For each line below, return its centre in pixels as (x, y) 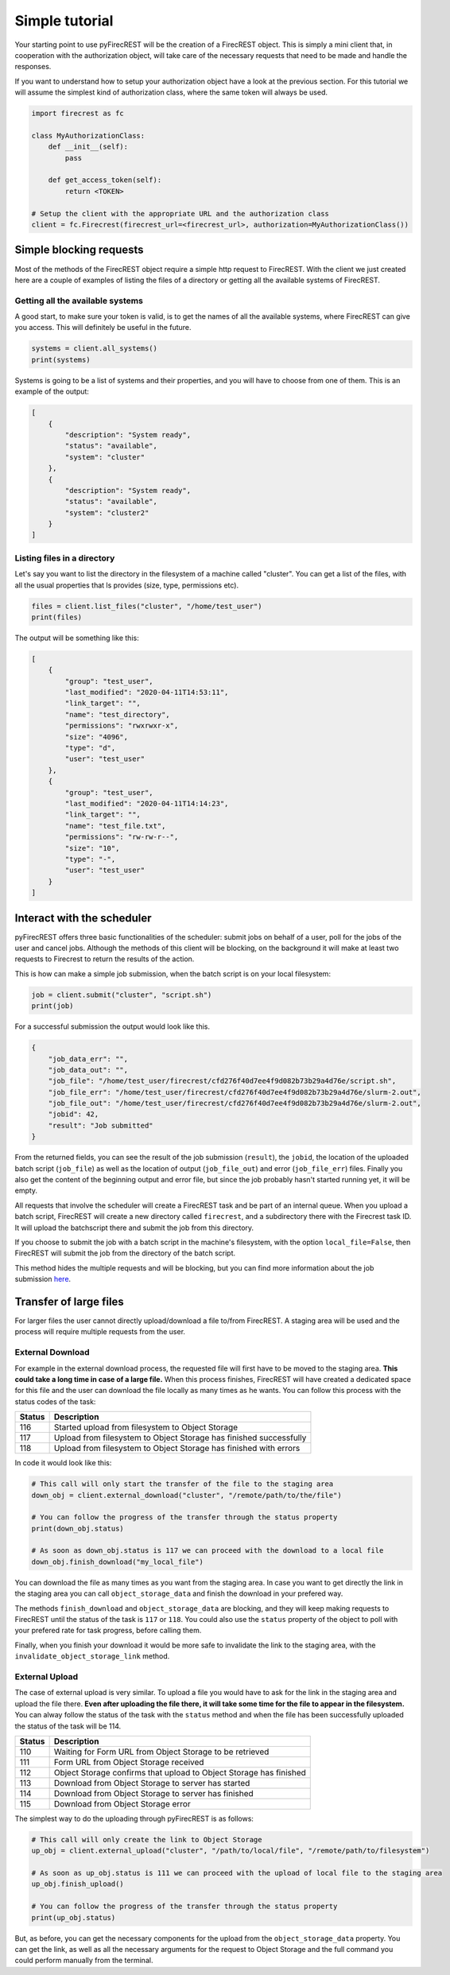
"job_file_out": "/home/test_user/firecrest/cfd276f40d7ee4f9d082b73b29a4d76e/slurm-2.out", (235, 1104)
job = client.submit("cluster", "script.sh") (122, 995)
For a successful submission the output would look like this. (112, 1026)
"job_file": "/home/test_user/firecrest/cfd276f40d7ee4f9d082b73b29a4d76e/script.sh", (222, 1081)
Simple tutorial (64, 21)
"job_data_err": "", (88, 1059)
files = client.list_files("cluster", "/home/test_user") (147, 606)
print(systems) (61, 359)
